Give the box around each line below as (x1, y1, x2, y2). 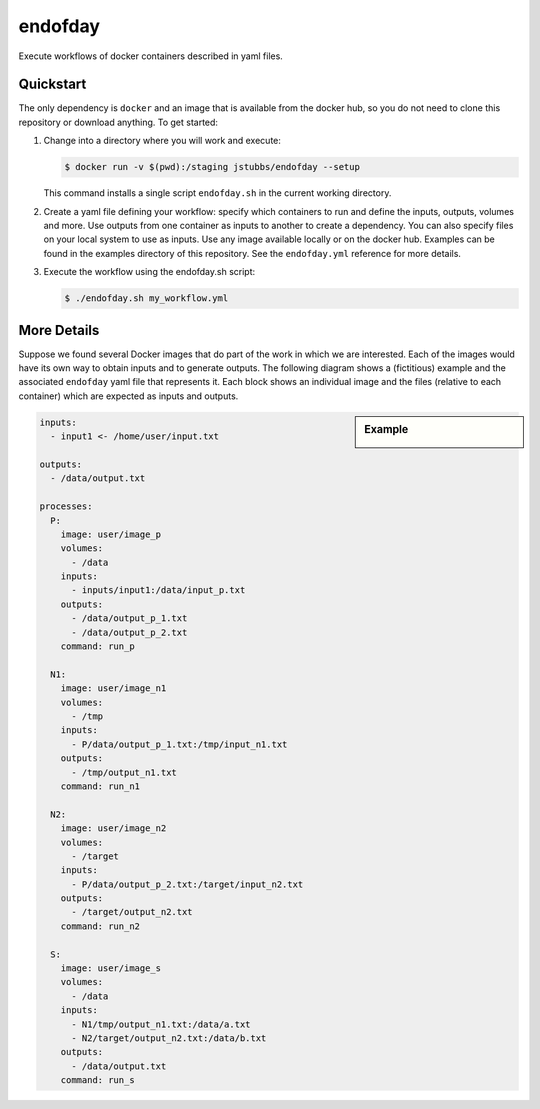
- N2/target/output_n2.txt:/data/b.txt (71, 1032, 267, 1044)
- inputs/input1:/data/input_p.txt (71, 585, 246, 596)
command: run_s (60, 1075, 135, 1086)
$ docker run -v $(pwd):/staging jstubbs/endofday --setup (64, 161, 360, 173)
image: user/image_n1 (60, 683, 167, 694)
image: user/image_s (60, 963, 162, 974)
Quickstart (18, 76, 87, 93)
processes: (39, 501, 93, 512)
